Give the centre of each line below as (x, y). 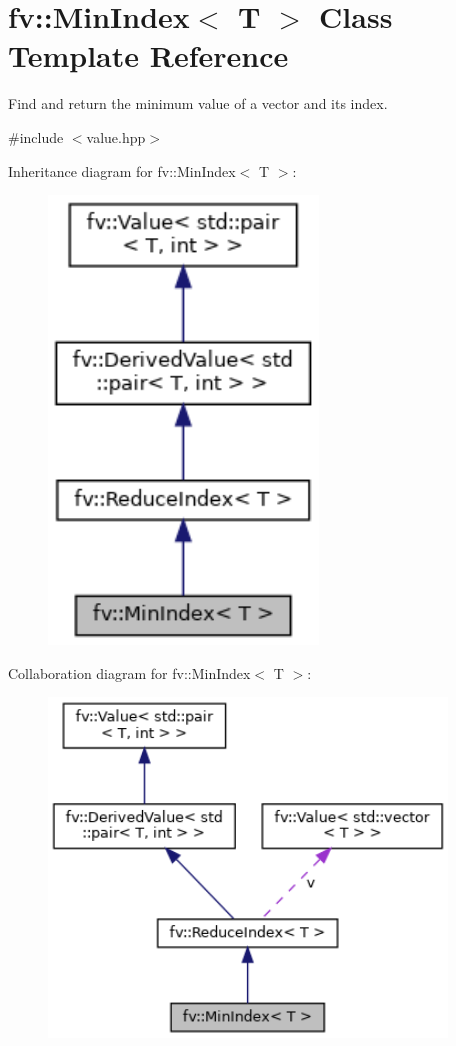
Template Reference (148, 55)
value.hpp (116, 136)
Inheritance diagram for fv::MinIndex (122, 170)
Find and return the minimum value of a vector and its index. (198, 103)
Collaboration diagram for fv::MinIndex (129, 672)
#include (36, 136)
